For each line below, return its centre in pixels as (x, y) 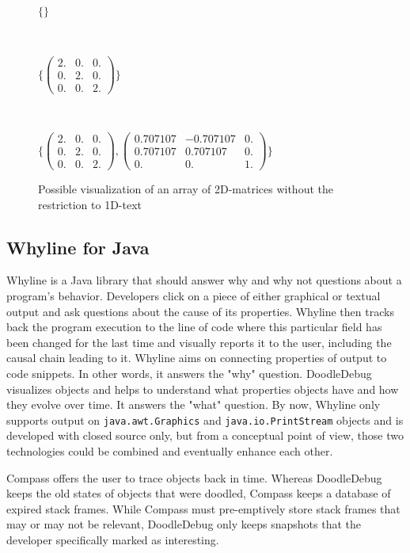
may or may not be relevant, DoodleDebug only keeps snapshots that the (184, 524)
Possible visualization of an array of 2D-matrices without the (186, 189)
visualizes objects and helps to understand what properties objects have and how (203, 389)
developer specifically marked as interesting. (113, 540)
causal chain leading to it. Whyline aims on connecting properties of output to (197, 358)
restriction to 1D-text (90, 204)
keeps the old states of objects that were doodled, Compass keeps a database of (199, 493)
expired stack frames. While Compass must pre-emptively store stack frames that (203, 508)
